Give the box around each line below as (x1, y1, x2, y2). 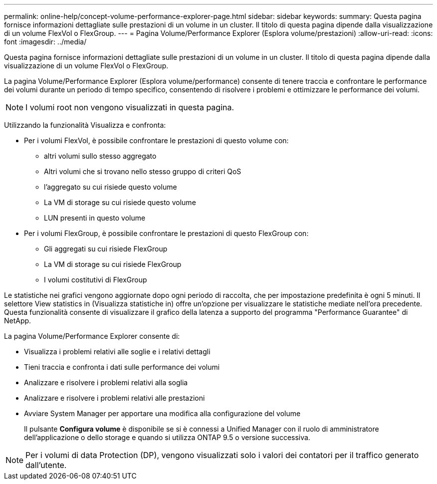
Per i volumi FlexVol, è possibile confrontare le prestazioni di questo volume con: (24, 136, 289, 145)
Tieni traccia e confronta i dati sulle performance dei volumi (24, 363, 220, 371)
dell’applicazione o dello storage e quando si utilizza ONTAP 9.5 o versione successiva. (24, 433, 310, 442)
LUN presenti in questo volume (44, 214, 146, 222)
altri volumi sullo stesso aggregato (44, 152, 157, 160)
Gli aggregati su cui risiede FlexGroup (44, 244, 168, 253)
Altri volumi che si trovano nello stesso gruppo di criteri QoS (44, 167, 241, 176)
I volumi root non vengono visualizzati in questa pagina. (25, 102, 234, 112)
